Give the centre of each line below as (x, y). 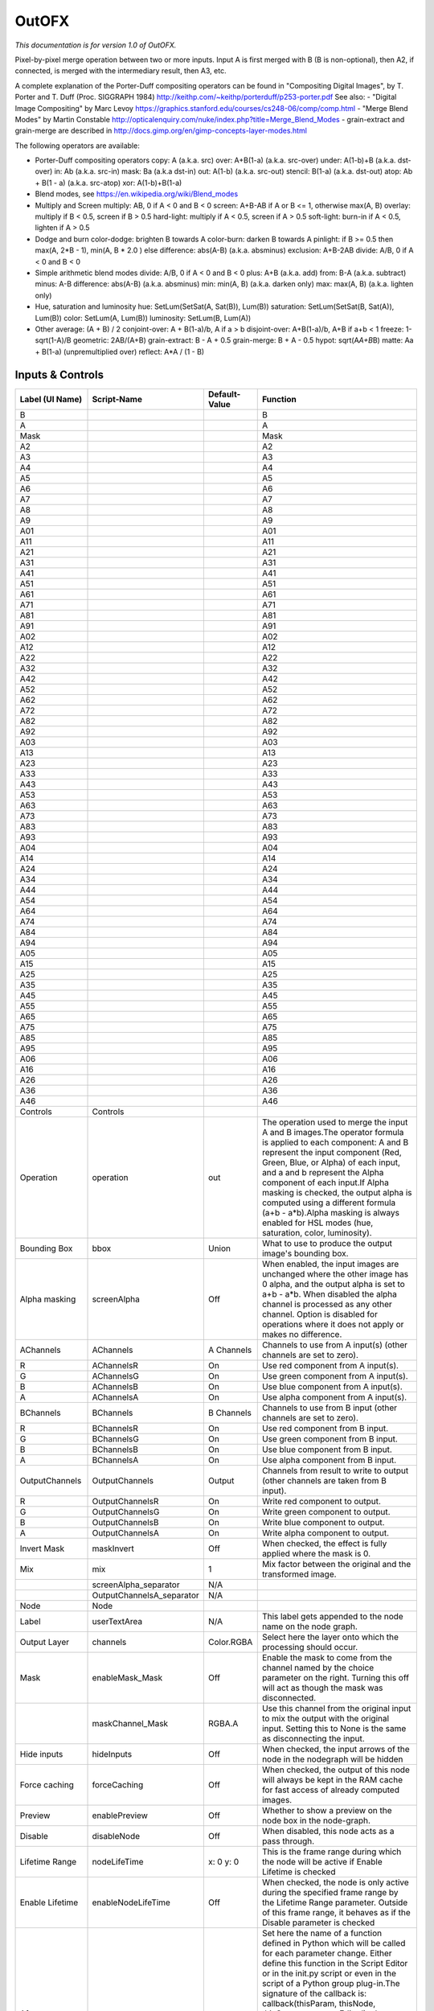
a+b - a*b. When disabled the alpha (330, 1293)
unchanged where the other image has (335, 1273)
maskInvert (113, 1548)
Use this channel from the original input (336, 1708)
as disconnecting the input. (313, 1738)
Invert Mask (42, 1548)
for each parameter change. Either (327, 1953)
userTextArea (117, 1621)
